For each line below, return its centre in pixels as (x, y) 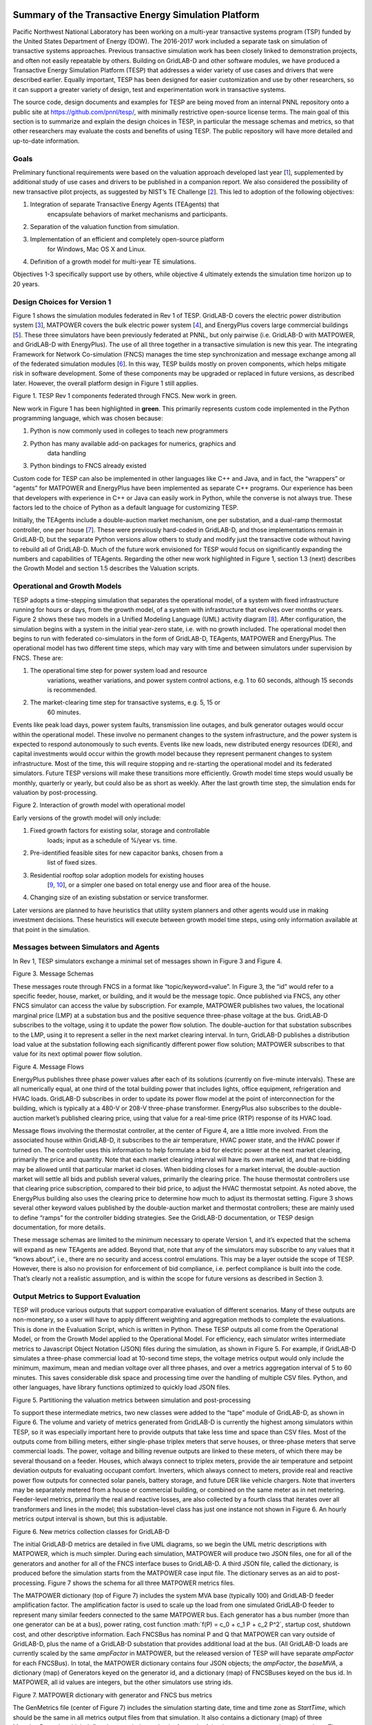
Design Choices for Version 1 (62, 302)
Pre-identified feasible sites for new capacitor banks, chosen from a (126, 853)
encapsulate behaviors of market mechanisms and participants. (137, 214)
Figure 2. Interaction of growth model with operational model (99, 805)
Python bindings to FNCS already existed (88, 466)
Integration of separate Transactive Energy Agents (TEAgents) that (125, 204)
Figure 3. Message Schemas (53, 974)
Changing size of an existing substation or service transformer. (120, 898)
